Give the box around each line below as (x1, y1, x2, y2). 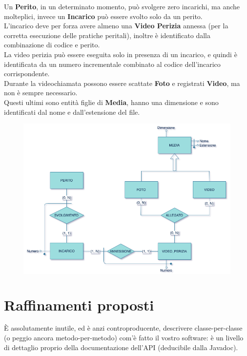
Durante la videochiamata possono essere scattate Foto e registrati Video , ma (4, 78, 240, 88)
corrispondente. (4, 68, 50, 79)
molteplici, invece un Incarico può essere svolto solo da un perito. (4, 11, 203, 21)
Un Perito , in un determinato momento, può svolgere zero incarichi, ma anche (4, 1, 240, 11)
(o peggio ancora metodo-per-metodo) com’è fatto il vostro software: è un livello (4, 333, 244, 343)
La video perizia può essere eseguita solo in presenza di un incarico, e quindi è (4, 49, 237, 59)
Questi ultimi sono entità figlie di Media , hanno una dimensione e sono (4, 97, 219, 107)
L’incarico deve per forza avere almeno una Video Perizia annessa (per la (4, 21, 228, 31)
